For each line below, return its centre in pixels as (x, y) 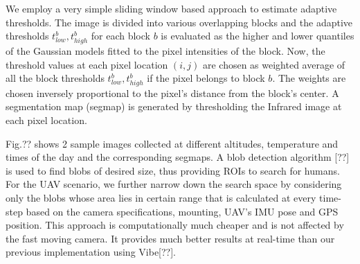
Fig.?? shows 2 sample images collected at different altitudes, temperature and (172, 143)
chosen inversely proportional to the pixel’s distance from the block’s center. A (172, 93)
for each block (120, 36)
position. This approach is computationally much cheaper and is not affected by (175, 225)
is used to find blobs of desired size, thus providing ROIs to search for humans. (173, 170)
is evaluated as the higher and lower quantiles (258, 36)
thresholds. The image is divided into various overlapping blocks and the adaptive (179, 22)
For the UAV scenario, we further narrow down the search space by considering (174, 184)
